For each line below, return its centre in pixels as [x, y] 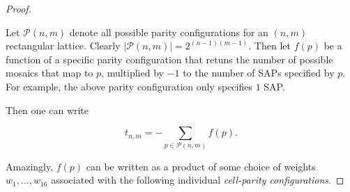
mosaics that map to [50, 73]
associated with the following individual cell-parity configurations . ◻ [198, 180]
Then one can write [47, 110]
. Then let [269, 46]
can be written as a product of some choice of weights [201, 166]
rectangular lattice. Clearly [63, 46]
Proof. [18, 8]
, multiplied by [132, 73]
